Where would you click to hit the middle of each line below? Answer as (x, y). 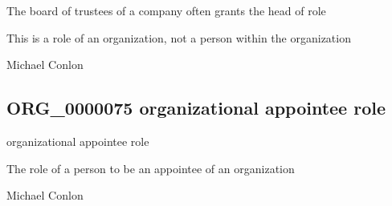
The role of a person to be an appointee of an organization (151, 168)
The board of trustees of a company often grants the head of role (166, 10)
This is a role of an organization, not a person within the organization (179, 37)
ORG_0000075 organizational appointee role (196, 108)
